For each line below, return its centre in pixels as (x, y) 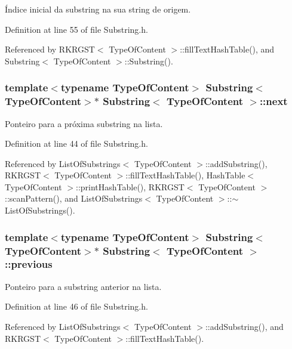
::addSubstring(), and (244, 326)
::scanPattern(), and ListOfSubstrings (74, 198)
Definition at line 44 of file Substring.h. (76, 143)
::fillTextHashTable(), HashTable (185, 175)
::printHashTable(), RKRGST (130, 186)
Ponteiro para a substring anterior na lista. (83, 286)
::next (273, 101)
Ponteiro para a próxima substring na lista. (84, 123)
